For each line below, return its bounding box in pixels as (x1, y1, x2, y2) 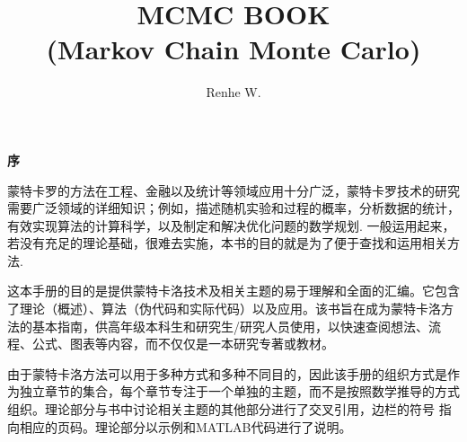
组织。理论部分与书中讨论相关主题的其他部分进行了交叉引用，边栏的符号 (7, 400, 435, 419)
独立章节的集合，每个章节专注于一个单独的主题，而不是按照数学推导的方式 (19, 382, 460, 401)
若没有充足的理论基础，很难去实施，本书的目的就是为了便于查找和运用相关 (7, 234, 447, 252)
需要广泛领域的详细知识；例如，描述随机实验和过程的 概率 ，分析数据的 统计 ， (7, 199, 460, 217)
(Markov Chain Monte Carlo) (46, 31, 421, 67)
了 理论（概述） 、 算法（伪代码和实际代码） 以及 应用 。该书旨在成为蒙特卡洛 (7, 299, 441, 318)
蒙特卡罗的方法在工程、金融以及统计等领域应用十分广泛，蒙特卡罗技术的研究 (7, 181, 460, 199)
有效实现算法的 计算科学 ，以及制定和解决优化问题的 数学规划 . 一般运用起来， (7, 216, 455, 234)
